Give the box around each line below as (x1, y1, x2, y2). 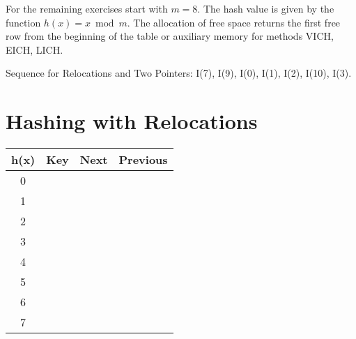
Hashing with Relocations (6, 107, 258, 135)
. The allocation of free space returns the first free (127, 15, 341, 29)
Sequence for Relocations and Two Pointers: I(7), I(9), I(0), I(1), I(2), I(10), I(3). (6, 66, 352, 80)
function (6, 15, 41, 29)
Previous (118, 151, 168, 168)
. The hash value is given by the (197, 1, 334, 15)
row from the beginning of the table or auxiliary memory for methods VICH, (6, 29, 334, 43)
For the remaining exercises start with (6, 1, 168, 15)
